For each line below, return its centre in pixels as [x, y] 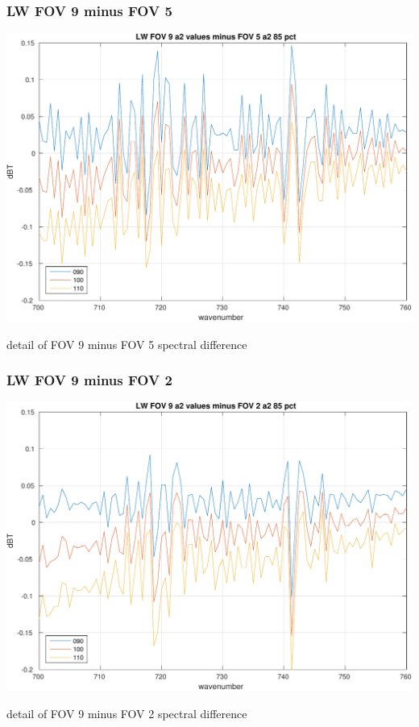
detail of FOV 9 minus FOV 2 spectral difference [127, 713]
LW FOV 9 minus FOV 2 [89, 380]
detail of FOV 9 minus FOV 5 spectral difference [127, 344]
